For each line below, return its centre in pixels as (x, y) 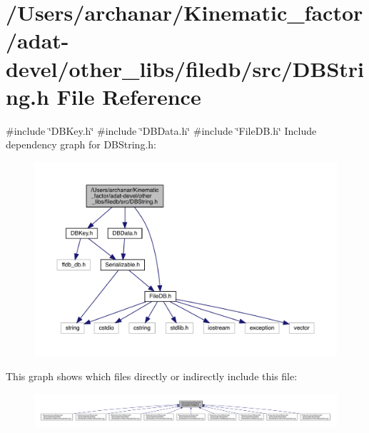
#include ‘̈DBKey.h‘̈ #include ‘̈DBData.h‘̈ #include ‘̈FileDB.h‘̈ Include (161, 130)
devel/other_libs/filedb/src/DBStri (185, 68)
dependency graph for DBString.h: (81, 144)
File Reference (129, 96)
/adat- (37, 40)
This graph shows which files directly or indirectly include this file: (152, 376)
